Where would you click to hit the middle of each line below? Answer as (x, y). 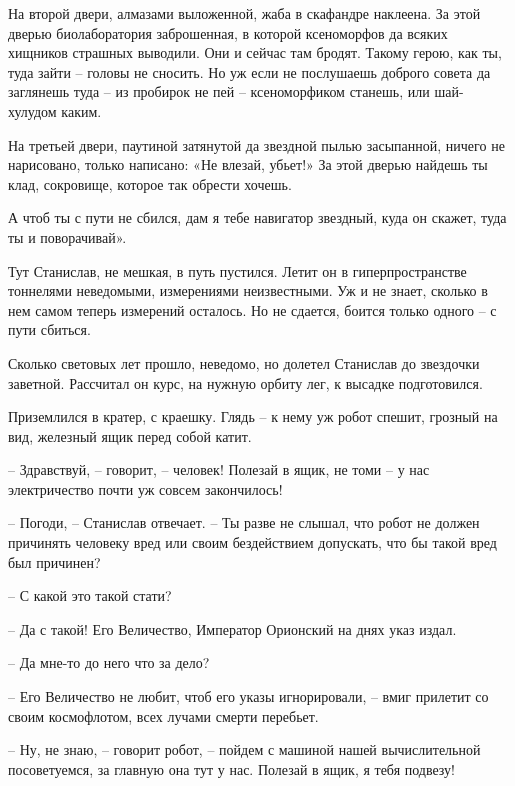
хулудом (32, 110)
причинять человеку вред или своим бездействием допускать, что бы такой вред (252, 542)
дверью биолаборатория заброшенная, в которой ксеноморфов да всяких (228, 32)
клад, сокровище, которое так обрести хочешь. (150, 183)
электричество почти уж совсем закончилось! (145, 488)
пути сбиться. (49, 329)
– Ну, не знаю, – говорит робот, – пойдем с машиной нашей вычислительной (244, 749)
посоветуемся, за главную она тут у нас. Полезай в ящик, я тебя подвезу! (232, 768)
